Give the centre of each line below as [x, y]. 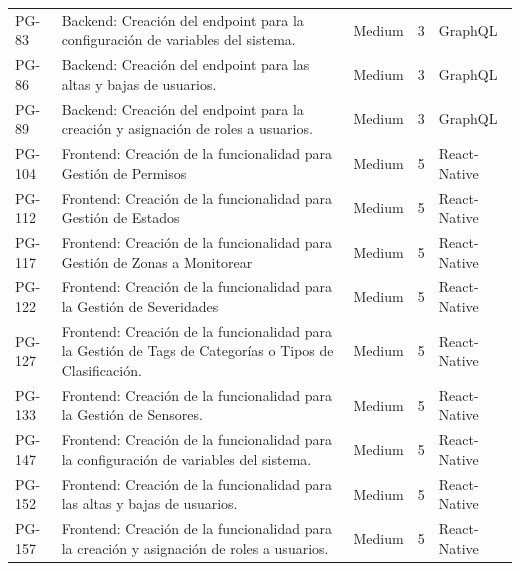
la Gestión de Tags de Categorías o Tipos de [197, 350]
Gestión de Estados [120, 217]
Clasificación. [101, 370]
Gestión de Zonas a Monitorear [157, 261]
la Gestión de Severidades [140, 305]
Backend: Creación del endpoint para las [185, 64]
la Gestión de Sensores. [132, 414]
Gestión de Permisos [124, 172]
